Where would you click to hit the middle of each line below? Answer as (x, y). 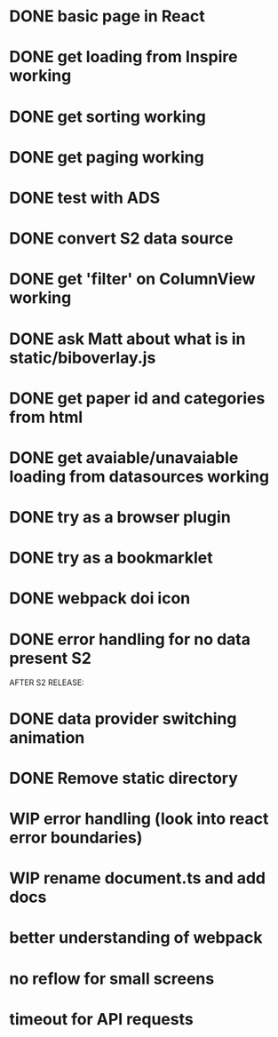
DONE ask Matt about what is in (127, 339)
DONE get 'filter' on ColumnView (132, 279)
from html (46, 417)
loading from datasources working (139, 476)
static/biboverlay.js (83, 358)
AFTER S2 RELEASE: (47, 682)
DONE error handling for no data (130, 639)
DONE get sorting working (107, 116)
